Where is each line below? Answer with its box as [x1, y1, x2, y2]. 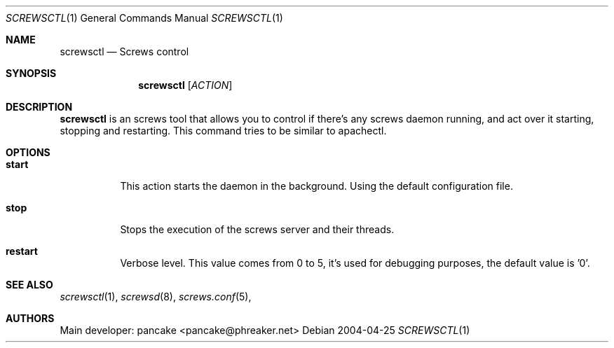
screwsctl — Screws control [60, 46, 189, 57]
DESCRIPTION [6, 101, 73, 113]
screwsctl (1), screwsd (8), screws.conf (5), [60, 291, 252, 302]
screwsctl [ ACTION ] [138, 79, 233, 91]
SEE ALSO [6, 279, 53, 291]
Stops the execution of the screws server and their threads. [120, 223, 395, 235]
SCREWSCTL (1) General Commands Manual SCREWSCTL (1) [6, 12, 283, 24]
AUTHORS [6, 312, 55, 324]
